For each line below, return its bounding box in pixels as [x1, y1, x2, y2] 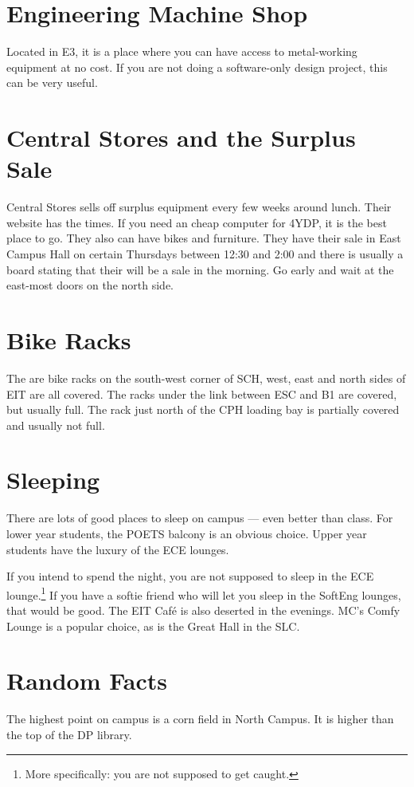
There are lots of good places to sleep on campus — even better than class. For [6, 510, 393, 526]
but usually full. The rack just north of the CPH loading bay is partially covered [6, 401, 400, 418]
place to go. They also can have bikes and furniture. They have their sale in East [6, 230, 401, 246]
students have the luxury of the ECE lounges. [6, 541, 229, 557]
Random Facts [6, 664, 168, 697]
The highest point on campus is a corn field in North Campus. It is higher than [6, 710, 394, 727]
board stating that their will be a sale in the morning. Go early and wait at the [6, 261, 394, 277]
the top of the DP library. [6, 726, 132, 742]
